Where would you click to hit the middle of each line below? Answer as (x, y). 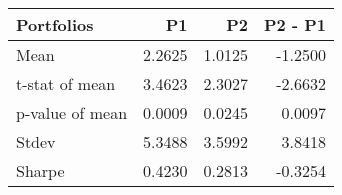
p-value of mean (72, 112)
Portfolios (55, 24)
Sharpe (40, 170)
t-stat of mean (66, 83)
